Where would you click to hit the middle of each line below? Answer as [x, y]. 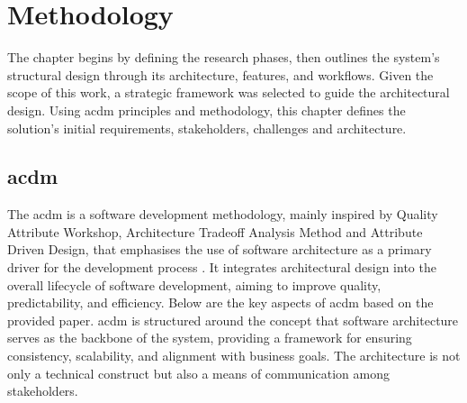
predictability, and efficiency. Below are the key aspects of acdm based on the [220, 302]
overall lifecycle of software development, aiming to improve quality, [194, 284]
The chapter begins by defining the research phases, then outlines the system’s [224, 57]
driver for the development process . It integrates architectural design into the [222, 267]
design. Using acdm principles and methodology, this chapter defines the [207, 110]
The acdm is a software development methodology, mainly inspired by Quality [223, 214]
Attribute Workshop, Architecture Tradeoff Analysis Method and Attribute [215, 231]
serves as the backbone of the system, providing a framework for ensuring [210, 338]
